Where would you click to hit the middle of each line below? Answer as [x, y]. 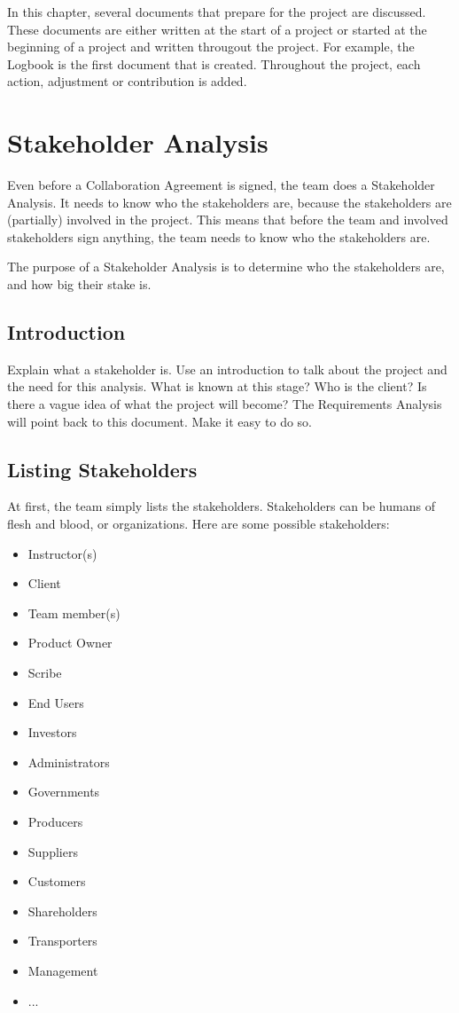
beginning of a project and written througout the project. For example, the [211, 47]
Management [63, 970]
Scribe [45, 672]
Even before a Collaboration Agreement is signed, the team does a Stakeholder [221, 185]
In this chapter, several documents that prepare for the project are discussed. [217, 12]
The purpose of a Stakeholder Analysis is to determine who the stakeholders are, [226, 267]
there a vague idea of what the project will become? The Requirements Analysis [225, 404]
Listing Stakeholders [102, 469]
